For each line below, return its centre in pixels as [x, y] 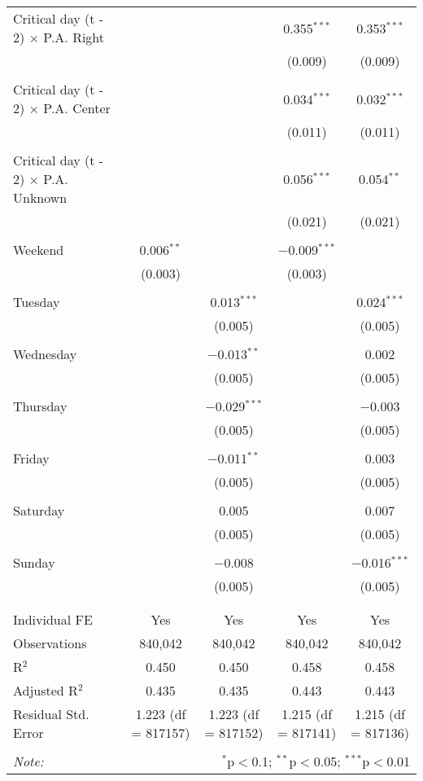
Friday [31, 458]
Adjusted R [46, 690]
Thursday [40, 406]
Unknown [40, 197]
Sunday [34, 562]
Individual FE [53, 619]
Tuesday [37, 302]
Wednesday [45, 354]
